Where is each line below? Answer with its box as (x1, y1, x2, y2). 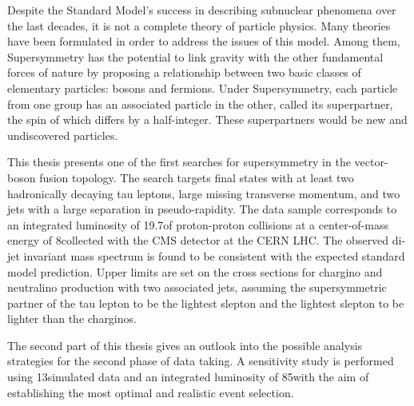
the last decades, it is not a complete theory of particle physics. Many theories (7, 17, 391, 34)
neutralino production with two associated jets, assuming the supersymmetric (7, 279, 387, 296)
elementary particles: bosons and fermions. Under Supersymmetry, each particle (7, 79, 398, 96)
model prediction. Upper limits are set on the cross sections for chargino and (7, 263, 383, 280)
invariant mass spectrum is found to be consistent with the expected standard (23, 247, 405, 264)
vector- (354, 153, 388, 170)
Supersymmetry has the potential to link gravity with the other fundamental (7, 48, 384, 65)
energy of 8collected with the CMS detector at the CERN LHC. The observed (7, 232, 389, 249)
